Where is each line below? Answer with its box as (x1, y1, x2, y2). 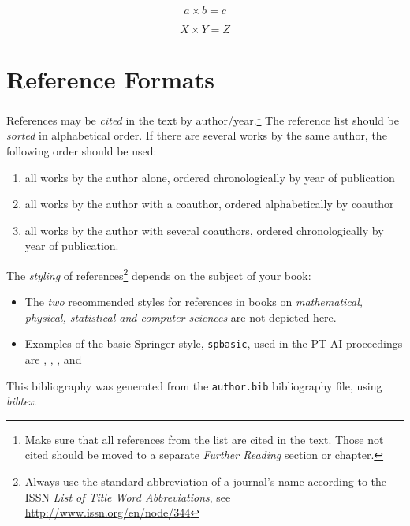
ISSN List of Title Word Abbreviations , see (24, 488, 231, 505)
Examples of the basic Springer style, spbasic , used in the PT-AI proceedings (24, 335, 403, 352)
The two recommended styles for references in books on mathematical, (24, 293, 363, 310)
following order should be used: (6, 142, 157, 159)
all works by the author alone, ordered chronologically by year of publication (24, 169, 395, 185)
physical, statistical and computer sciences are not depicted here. (24, 308, 337, 325)
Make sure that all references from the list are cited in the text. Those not (24, 431, 384, 447)
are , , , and (24, 351, 82, 367)
